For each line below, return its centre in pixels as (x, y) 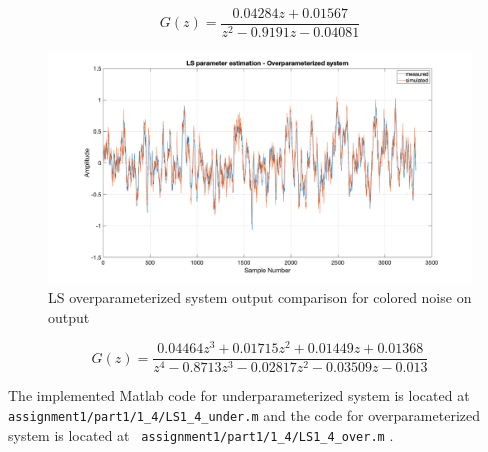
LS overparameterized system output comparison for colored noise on (260, 296)
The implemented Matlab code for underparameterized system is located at (239, 395)
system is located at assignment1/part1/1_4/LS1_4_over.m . (201, 434)
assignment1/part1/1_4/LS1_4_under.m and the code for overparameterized (244, 414)
